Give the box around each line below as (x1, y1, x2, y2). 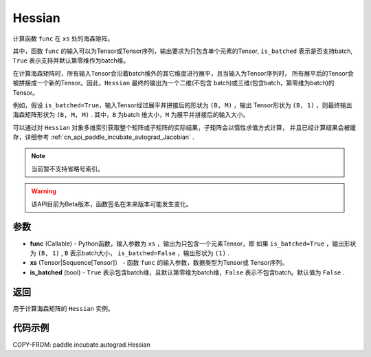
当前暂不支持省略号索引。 (31, 164, 104, 173)
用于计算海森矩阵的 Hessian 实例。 (12, 304, 114, 312)
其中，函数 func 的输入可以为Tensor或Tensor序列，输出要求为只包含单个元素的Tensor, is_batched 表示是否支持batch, (12, 47, 353, 55)
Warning (31, 187, 56, 195)
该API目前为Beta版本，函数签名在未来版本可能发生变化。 (31, 199, 192, 208)
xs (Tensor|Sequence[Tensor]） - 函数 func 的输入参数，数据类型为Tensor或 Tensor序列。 (30, 259, 289, 267)
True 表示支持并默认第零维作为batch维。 (12, 56, 130, 65)
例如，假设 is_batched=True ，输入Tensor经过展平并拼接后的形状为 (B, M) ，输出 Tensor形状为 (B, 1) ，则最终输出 (12, 100, 353, 109)
